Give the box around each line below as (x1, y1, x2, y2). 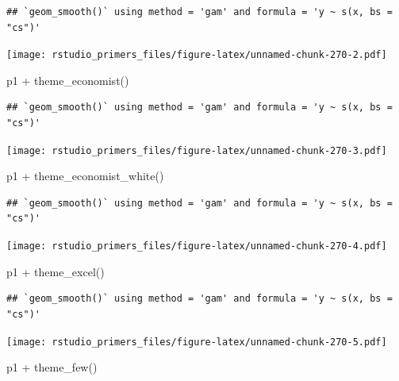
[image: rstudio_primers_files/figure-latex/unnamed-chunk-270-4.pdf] (6, 241, 387, 252)
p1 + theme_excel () (6, 263, 105, 279)
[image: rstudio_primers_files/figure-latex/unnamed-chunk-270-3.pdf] (6, 144, 387, 156)
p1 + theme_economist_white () (6, 167, 164, 184)
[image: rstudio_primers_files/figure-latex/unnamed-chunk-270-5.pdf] (6, 336, 387, 348)
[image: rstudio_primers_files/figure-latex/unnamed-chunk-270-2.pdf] (6, 49, 387, 61)
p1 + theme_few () (6, 359, 98, 375)
